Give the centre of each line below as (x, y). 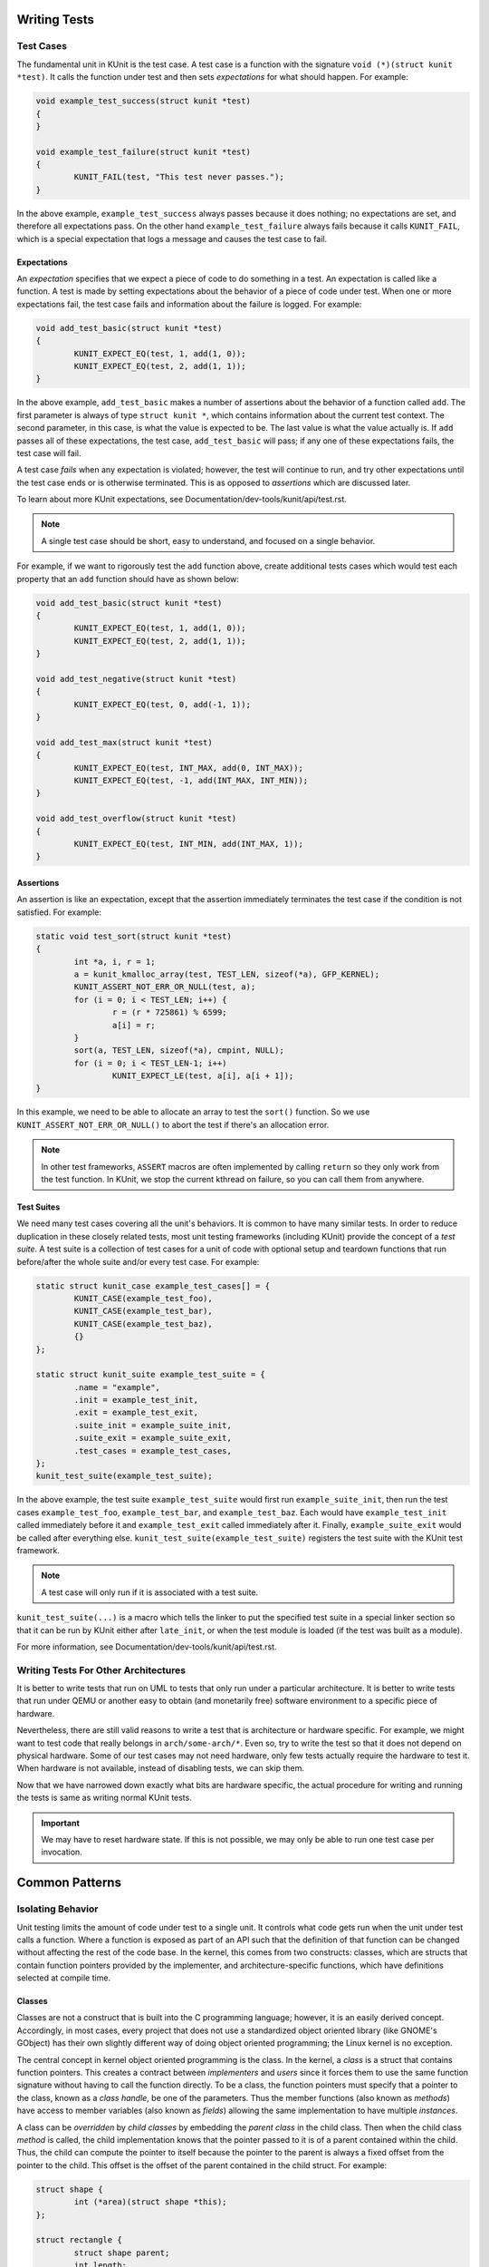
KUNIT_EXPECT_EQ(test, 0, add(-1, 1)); (162, 704)
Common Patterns (69, 1883)
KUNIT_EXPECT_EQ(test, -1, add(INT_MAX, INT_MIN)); (191, 781)
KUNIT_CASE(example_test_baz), (143, 1323)
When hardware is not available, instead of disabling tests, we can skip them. (161, 1768)
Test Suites (38, 1207)
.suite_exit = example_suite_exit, (153, 1438)
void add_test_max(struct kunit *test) (124, 742)
